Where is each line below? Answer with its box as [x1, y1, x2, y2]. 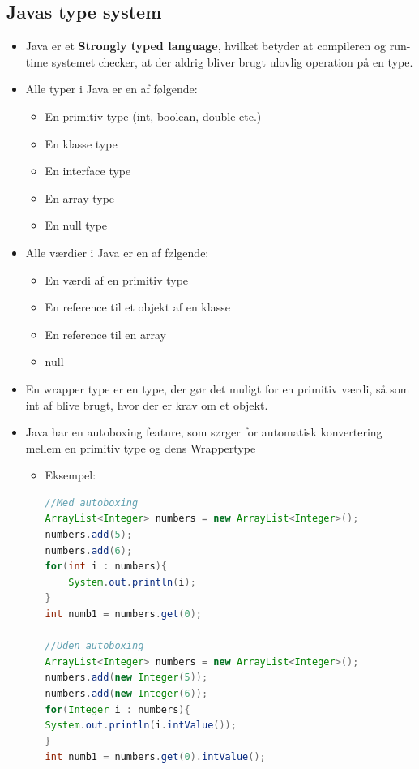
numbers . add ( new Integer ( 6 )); [45, 688, 208, 700]
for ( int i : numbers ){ [45, 561, 167, 573]
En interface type [45, 162, 131, 179]
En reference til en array [45, 325, 166, 342]
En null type [45, 217, 108, 234]
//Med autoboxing [45, 496, 139, 509]
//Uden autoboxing [45, 640, 144, 652]
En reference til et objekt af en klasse [45, 299, 230, 316]
